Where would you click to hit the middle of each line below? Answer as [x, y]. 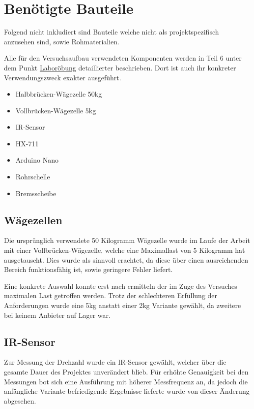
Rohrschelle [33, 177]
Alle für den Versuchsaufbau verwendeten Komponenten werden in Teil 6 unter [123, 58]
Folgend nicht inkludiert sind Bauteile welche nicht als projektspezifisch [112, 32]
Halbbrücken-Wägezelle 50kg [59, 94]
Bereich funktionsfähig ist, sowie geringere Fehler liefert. [88, 269]
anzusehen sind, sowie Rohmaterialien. [62, 41]
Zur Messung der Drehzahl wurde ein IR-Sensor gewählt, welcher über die [115, 362]
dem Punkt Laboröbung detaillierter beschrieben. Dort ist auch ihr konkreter [120, 67]
